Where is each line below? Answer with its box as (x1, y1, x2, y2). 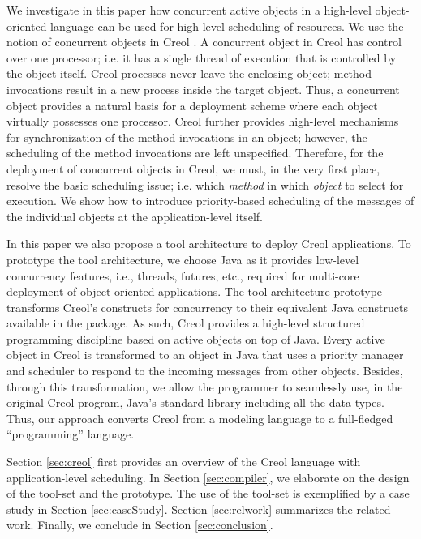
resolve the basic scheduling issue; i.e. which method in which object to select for (6, 176, 404, 193)
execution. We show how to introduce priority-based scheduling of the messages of (6, 192, 415, 209)
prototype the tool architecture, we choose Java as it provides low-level (6, 250, 359, 267)
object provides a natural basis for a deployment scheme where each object (6, 96, 378, 113)
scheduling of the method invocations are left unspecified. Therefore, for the (6, 144, 384, 161)
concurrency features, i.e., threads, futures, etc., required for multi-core (6, 267, 359, 284)
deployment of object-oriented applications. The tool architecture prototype (6, 283, 383, 300)
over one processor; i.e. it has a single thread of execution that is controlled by (6, 49, 397, 66)
